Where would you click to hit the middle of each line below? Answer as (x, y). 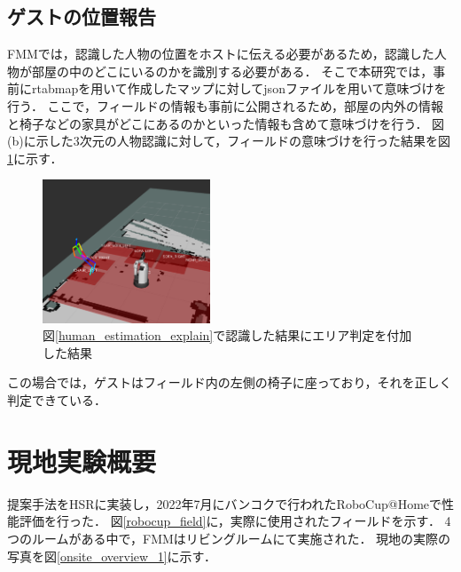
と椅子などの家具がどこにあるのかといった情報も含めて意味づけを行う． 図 (226, 123)
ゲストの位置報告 (82, 16)
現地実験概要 (82, 461)
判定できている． (57, 400)
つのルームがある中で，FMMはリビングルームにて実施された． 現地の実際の (229, 538)
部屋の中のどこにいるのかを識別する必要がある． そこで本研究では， (232, 71)
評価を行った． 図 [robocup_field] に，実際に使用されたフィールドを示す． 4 (235, 521)
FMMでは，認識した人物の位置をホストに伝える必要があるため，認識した (221, 54)
